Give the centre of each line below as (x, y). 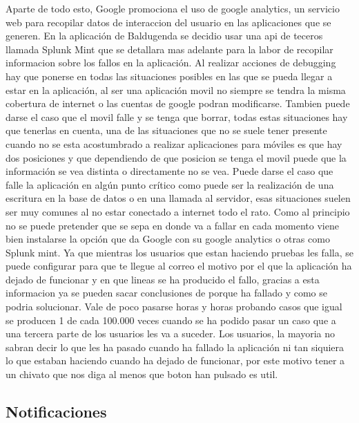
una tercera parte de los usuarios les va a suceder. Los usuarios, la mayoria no (171, 333)
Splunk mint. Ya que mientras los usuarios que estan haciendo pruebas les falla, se (179, 252)
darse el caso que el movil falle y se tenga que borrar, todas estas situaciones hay (177, 116)
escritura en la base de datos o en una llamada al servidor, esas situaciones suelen (178, 198)
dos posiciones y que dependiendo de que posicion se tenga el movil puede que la (176, 157)
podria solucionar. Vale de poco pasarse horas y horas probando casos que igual (174, 307)
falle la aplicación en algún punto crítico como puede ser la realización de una (170, 184)
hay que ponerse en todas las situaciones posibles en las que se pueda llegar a (169, 76)
